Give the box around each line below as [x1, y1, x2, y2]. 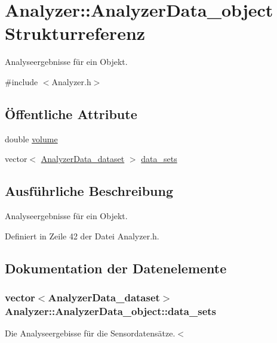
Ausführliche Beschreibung [5, 182, 173, 200]
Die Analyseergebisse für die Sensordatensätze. [5, 327, 176, 339]
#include [5, 75, 38, 88]
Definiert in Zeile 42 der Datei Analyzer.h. [5, 229, 159, 242]
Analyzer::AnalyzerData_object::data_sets [5, 303, 216, 318]
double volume [5, 132, 58, 145]
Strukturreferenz [5, 21, 146, 45]
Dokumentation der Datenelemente [5, 258, 227, 277]
